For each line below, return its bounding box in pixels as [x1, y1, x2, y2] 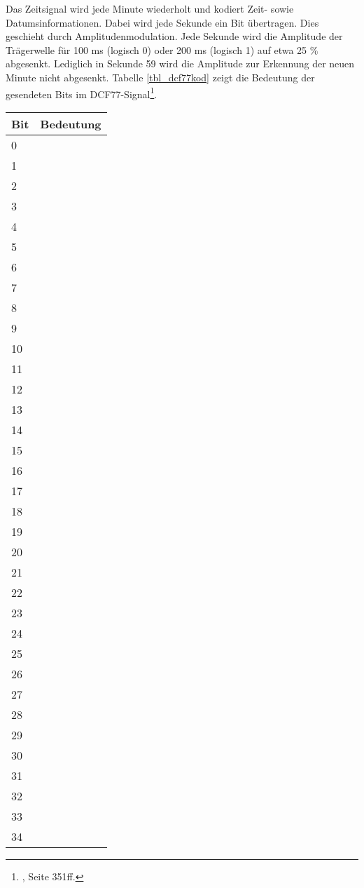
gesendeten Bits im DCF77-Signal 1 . [6, 84, 157, 101]
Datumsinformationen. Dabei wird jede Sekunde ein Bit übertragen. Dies [6, 15, 319, 29]
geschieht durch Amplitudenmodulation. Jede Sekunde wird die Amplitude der [6, 29, 343, 43]
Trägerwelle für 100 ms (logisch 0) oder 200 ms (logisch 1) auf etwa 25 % [6, 42, 318, 57]
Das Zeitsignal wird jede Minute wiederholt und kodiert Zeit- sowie [6, 1, 294, 15]
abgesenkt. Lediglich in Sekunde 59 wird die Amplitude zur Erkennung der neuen [6, 56, 355, 71]
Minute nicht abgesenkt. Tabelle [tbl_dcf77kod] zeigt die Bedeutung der [6, 69, 315, 84]
